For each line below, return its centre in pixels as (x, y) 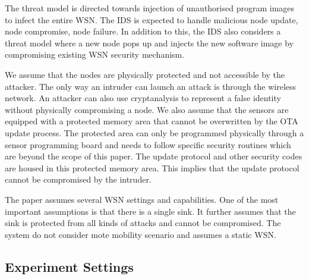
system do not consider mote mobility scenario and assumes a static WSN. (141, 234)
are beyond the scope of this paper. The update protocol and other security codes (154, 156)
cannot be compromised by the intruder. (78, 179)
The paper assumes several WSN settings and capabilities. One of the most (142, 199)
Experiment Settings (69, 266)
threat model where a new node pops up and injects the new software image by (149, 43)
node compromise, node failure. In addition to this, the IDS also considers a (143, 31)
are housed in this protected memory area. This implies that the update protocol (152, 167)
